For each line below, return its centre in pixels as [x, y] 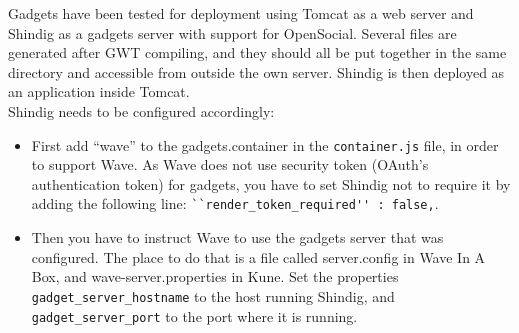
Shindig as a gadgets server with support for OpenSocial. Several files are [232, 32]
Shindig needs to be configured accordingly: [141, 110]
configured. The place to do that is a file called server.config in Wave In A [258, 256]
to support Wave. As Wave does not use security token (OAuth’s [230, 164]
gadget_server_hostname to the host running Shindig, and [213, 295]
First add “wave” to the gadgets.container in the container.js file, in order [265, 144]
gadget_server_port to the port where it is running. [194, 315]
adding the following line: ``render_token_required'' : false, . [235, 203]
